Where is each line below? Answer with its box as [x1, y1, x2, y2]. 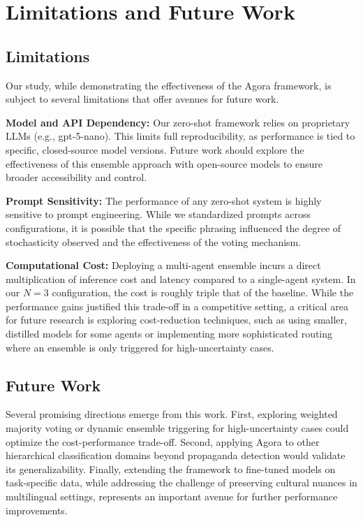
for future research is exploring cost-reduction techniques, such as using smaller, [6, 312, 347, 327]
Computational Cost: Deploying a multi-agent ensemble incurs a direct [6, 258, 321, 273]
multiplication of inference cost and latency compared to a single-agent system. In [6, 271, 356, 286]
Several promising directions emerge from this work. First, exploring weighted [6, 407, 338, 421]
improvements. [6, 502, 68, 517]
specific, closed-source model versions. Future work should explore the [6, 142, 304, 157]
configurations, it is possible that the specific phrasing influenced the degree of [6, 220, 341, 235]
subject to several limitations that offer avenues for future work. [6, 92, 279, 106]
